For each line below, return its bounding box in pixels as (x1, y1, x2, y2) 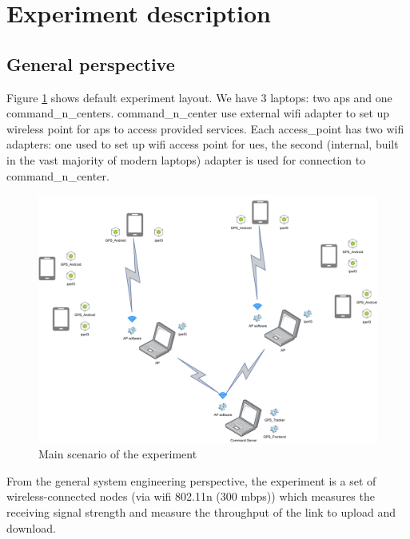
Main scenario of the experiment (38, 446, 197, 462)
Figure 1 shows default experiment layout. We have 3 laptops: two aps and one (6, 89, 392, 105)
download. (6, 519, 56, 536)
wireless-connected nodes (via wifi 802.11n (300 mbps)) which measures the (6, 488, 375, 505)
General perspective (6, 51, 175, 76)
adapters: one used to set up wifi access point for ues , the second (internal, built (6, 136, 399, 153)
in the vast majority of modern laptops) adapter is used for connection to (6, 151, 366, 168)
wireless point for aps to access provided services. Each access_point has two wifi (6, 120, 404, 137)
